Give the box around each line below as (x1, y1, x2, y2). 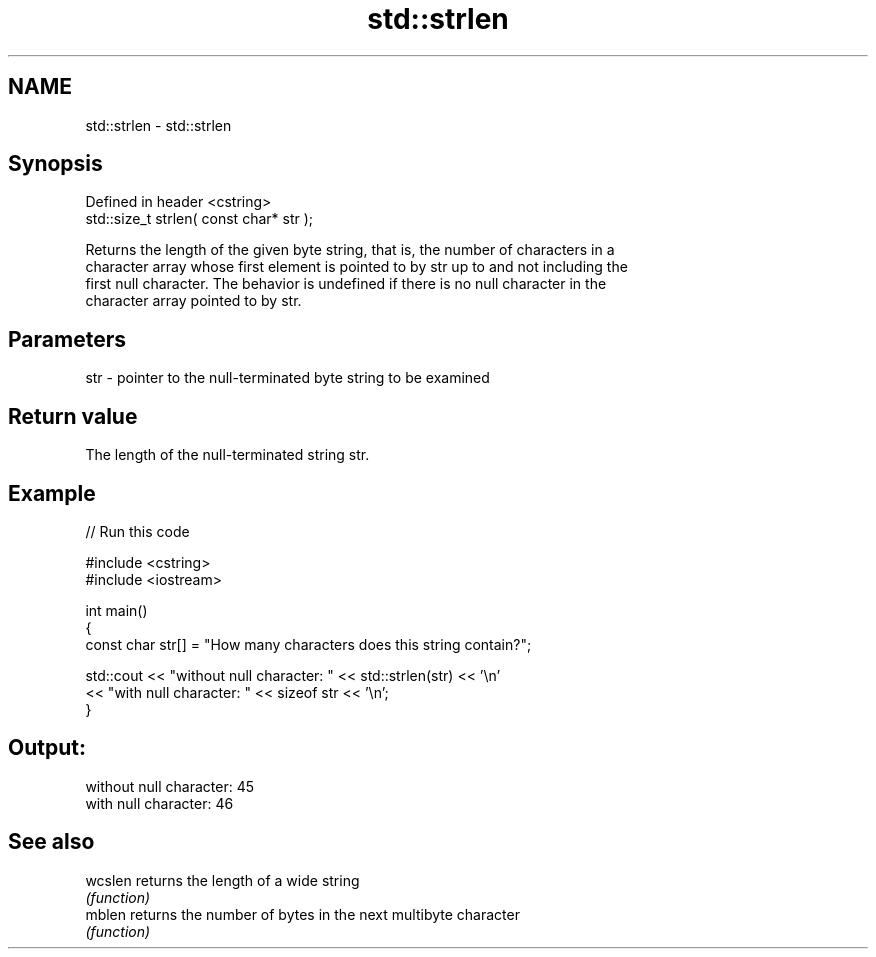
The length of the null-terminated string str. (85, 446, 370, 464)
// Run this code (85, 522, 190, 540)
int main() (85, 601, 148, 619)
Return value (8, 403, 138, 429)
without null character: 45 (85, 777, 255, 795)
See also (8, 829, 95, 855)
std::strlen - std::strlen (85, 116, 232, 134)
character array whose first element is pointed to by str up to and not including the (85, 258, 628, 276)
